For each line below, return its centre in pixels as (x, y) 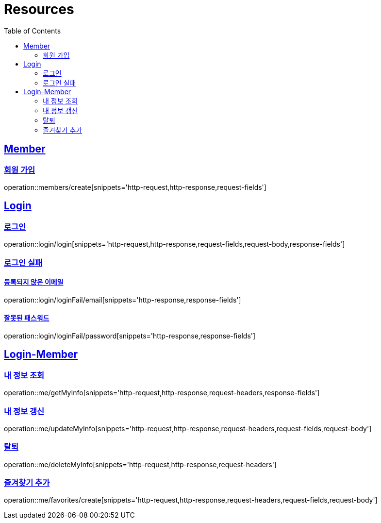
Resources (39, 9)
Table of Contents (33, 31)
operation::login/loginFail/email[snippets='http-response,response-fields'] (123, 300)
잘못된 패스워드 (27, 318)
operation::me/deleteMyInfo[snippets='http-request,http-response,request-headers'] (140, 464)
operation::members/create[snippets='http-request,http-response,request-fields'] (135, 187)
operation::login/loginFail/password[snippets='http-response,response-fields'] (130, 336)
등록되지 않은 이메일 (34, 282)
